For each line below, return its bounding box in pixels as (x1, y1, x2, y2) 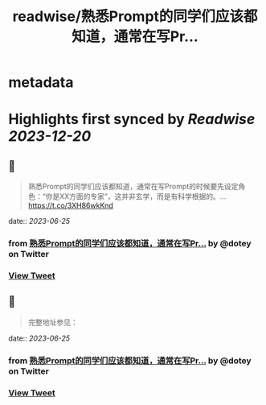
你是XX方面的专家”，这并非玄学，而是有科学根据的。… (45, 192, 227, 201)
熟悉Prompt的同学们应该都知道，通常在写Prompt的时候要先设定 (27, 182, 239, 192)
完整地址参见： (27, 317, 78, 327)
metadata (8, 73, 74, 92)
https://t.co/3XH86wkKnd (27, 200, 114, 210)
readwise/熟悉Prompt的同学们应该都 (12, 7, 258, 26)
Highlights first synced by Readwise (8, 110, 256, 129)
